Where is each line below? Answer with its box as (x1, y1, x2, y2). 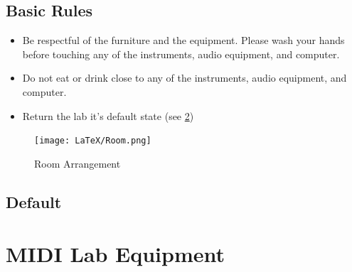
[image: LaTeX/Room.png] (34, 136, 151, 146)
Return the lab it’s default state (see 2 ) (22, 108, 194, 123)
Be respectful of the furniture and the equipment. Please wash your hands (22, 33, 345, 48)
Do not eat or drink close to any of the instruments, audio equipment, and (22, 70, 347, 85)
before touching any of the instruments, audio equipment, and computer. (22, 46, 340, 61)
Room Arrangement (34, 156, 121, 170)
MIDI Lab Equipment (6, 239, 225, 268)
